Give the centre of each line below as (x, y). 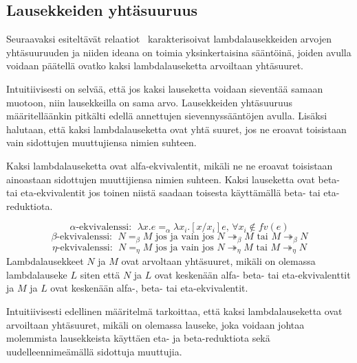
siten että (100, 274)
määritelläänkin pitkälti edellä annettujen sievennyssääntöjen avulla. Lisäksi (167, 116)
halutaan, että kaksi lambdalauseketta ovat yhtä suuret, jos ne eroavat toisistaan (176, 129)
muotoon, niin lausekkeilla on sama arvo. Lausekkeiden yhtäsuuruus (150, 102)
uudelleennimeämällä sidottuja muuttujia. (94, 351)
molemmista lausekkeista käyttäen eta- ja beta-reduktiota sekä (138, 338)
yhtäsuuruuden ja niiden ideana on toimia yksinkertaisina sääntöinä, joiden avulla (179, 52)
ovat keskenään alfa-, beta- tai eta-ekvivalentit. (149, 288)
